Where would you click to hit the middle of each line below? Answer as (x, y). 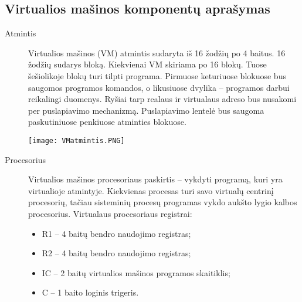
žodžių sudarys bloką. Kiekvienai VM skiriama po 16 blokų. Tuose (147, 64)
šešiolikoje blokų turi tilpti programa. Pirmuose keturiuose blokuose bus (157, 75)
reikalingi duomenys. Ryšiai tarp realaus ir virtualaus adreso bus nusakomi (162, 99)
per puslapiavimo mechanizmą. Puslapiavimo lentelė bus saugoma (146, 110)
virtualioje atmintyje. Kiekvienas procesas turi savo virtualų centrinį (151, 190)
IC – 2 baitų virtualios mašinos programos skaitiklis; (136, 272)
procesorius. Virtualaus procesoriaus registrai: (110, 213)
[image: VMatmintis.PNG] (77, 140)
